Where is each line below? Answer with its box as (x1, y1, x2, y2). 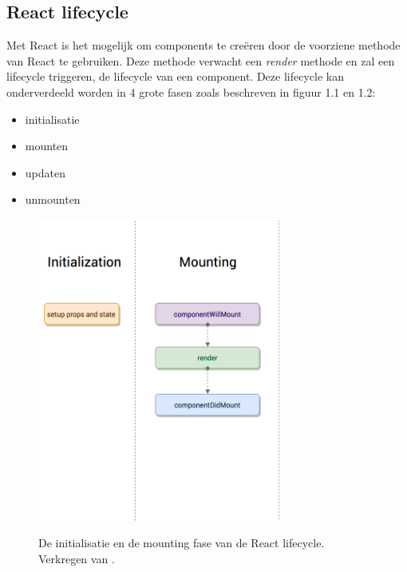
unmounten (25, 191, 81, 208)
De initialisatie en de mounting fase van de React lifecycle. (38, 534, 325, 551)
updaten (25, 164, 65, 181)
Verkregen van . (38, 550, 115, 567)
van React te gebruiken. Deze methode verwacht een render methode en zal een (6, 52, 395, 69)
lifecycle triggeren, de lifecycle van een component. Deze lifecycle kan (6, 68, 344, 85)
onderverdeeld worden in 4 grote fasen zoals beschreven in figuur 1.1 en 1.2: (6, 83, 376, 100)
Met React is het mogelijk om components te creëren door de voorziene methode (6, 37, 401, 54)
